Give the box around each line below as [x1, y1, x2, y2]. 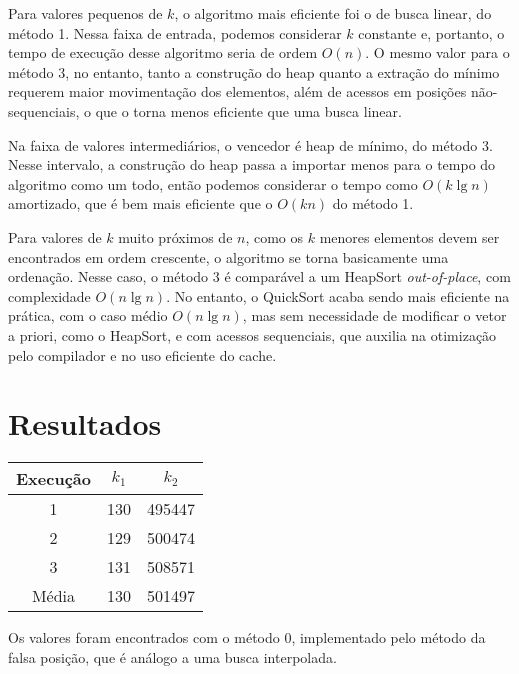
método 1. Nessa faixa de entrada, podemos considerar [8, 22, 342, 43]
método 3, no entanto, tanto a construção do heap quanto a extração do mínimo [8, 61, 500, 82]
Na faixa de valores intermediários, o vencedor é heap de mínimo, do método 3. [8, 134, 493, 155]
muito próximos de [118, 226, 233, 247]
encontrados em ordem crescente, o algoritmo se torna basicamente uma [8, 246, 449, 267]
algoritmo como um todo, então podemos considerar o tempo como [8, 173, 418, 194]
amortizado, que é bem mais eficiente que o [8, 193, 273, 214]
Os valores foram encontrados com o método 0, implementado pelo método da [8, 627, 486, 648]
